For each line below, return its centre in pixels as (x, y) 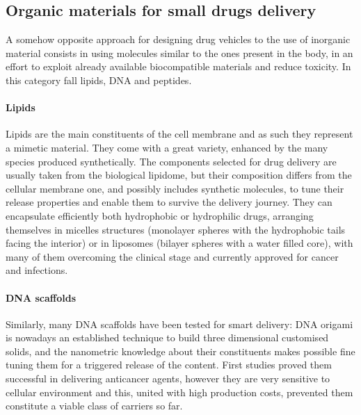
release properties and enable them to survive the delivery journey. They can (169, 202)
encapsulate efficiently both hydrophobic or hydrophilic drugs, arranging (160, 215)
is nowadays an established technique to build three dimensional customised (167, 337)
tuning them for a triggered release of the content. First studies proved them (169, 365)
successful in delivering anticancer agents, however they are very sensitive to (168, 379)
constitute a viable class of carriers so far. (94, 406)
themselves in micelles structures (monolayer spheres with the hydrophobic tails (176, 229)
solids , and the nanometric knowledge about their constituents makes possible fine (180, 351)
